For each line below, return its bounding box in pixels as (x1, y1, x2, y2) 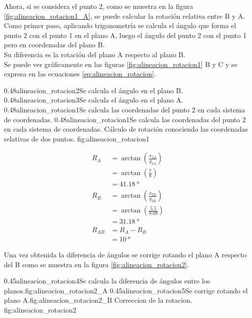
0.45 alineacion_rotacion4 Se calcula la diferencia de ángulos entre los (4, 276, 210, 286)
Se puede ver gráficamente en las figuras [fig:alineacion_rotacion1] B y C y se (4, 59, 237, 69)
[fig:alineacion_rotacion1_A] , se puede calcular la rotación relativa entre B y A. (4, 10, 245, 21)
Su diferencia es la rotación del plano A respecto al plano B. (4, 49, 186, 59)
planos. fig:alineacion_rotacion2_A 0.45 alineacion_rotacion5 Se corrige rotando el (4, 285, 248, 295)
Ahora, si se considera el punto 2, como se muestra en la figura (4, 1, 193, 11)
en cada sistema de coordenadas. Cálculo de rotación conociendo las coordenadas (4, 124, 248, 134)
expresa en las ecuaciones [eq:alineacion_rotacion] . (4, 69, 156, 79)
